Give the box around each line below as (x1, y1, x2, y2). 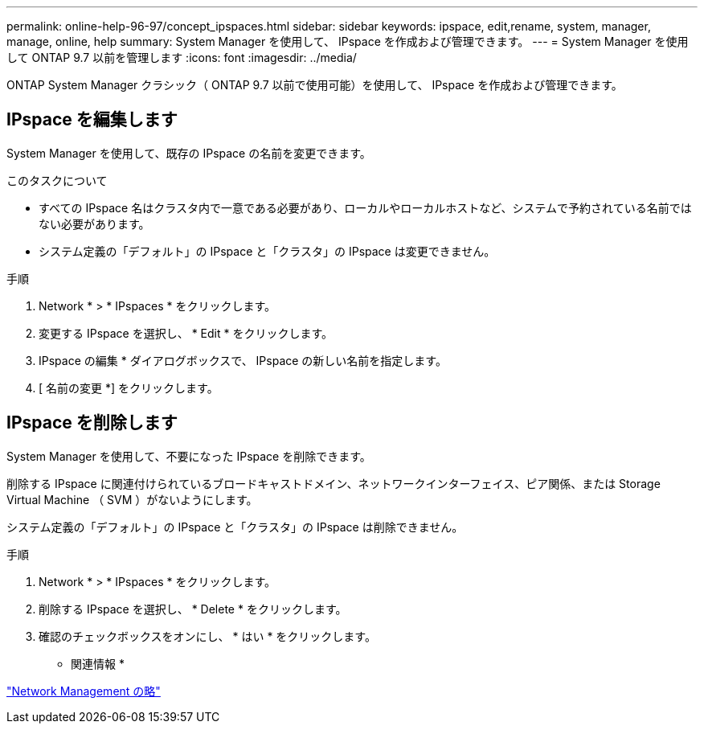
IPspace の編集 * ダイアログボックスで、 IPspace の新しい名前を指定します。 (39, 353, 447, 367)
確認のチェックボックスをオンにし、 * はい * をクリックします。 (39, 629, 376, 643)
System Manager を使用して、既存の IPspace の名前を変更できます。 (6, 146, 371, 160)
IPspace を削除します (6, 412, 178, 433)
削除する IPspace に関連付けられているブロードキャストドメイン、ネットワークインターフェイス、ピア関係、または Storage (6, 476, 661, 490)
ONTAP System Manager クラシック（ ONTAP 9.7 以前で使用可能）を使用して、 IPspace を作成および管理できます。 (6, 78, 623, 92)
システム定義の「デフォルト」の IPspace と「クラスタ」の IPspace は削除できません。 (6, 519, 464, 534)
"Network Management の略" (6, 683, 161, 698)
